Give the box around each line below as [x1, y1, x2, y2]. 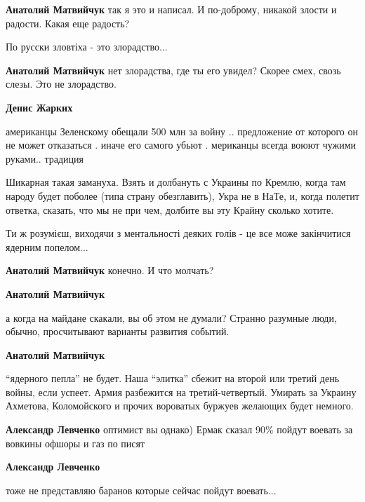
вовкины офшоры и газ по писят [6, 435, 145, 450]
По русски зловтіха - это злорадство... [6, 39, 168, 54]
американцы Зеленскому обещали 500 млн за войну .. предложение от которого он [6, 123, 359, 138]
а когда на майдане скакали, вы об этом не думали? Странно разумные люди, [6, 310, 337, 325]
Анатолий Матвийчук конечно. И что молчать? [6, 263, 214, 278]
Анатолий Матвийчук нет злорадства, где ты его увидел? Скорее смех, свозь [6, 62, 341, 77]
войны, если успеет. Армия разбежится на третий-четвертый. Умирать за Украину [6, 384, 357, 399]
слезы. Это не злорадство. [6, 76, 117, 91]
